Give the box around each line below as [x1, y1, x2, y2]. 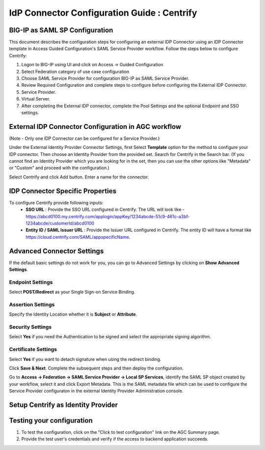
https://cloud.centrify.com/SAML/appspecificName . [26, 234, 131, 240]
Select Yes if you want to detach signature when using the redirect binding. [9, 356, 161, 362]
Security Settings [9, 324, 52, 330]
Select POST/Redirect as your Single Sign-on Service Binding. [9, 289, 135, 295]
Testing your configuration [9, 416, 93, 425]
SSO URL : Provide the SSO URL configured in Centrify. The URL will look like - [26, 206, 185, 213]
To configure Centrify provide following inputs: [9, 200, 104, 205]
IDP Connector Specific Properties [9, 187, 116, 195]
